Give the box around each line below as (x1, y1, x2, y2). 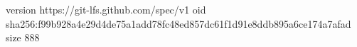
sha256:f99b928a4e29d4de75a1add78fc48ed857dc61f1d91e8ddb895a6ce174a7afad (6, 16, 351, 31)
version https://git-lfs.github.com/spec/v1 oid (6, 2, 206, 16)
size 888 (6, 30, 40, 45)
